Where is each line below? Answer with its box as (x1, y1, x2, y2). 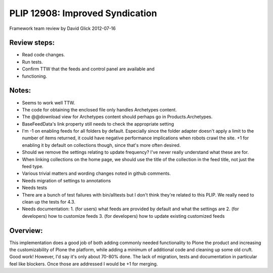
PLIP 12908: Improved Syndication (9, 8, 157, 19)
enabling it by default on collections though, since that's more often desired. (22, 142, 181, 148)
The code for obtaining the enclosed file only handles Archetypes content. (22, 106, 177, 112)
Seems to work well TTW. (22, 99, 75, 106)
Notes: (9, 86, 31, 95)
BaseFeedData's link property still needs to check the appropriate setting (22, 121, 174, 127)
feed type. (22, 164, 44, 170)
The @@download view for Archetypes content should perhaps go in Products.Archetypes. (22, 114, 213, 120)
